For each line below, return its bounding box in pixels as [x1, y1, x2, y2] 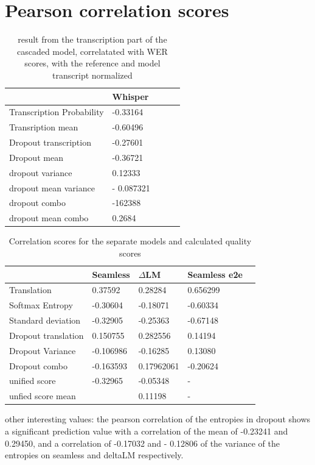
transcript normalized [52, 68, 133, 81]
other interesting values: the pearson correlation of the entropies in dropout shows [5, 413, 311, 425]
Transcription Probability [9, 105, 104, 118]
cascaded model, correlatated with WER [16, 44, 168, 57]
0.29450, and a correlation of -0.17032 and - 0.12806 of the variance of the [5, 436, 280, 449]
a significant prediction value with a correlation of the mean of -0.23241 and [5, 424, 288, 437]
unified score [9, 374, 56, 387]
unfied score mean [9, 389, 76, 402]
